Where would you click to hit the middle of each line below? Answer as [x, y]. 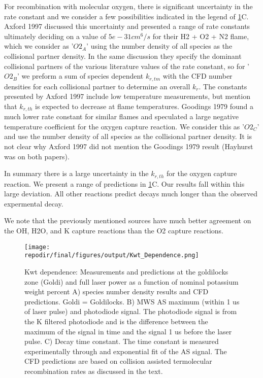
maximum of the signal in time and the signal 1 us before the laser [128, 331]
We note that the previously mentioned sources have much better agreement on [128, 220]
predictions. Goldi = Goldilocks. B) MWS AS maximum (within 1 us [132, 301]
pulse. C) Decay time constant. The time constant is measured [122, 341]
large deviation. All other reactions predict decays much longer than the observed [131, 194]
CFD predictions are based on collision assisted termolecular [118, 361]
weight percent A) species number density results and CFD [117, 291]
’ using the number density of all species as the [159, 46]
